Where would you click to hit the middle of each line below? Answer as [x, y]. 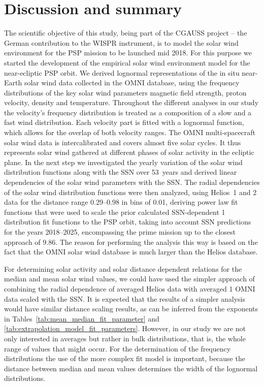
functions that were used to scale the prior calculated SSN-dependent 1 [115, 212]
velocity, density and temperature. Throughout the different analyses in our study [131, 102]
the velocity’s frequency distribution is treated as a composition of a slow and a [128, 112]
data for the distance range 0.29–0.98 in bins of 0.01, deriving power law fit [121, 202]
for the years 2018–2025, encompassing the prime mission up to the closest [120, 232]
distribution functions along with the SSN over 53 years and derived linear [121, 172]
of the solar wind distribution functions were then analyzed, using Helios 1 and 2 [130, 192]
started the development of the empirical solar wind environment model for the [127, 62]
